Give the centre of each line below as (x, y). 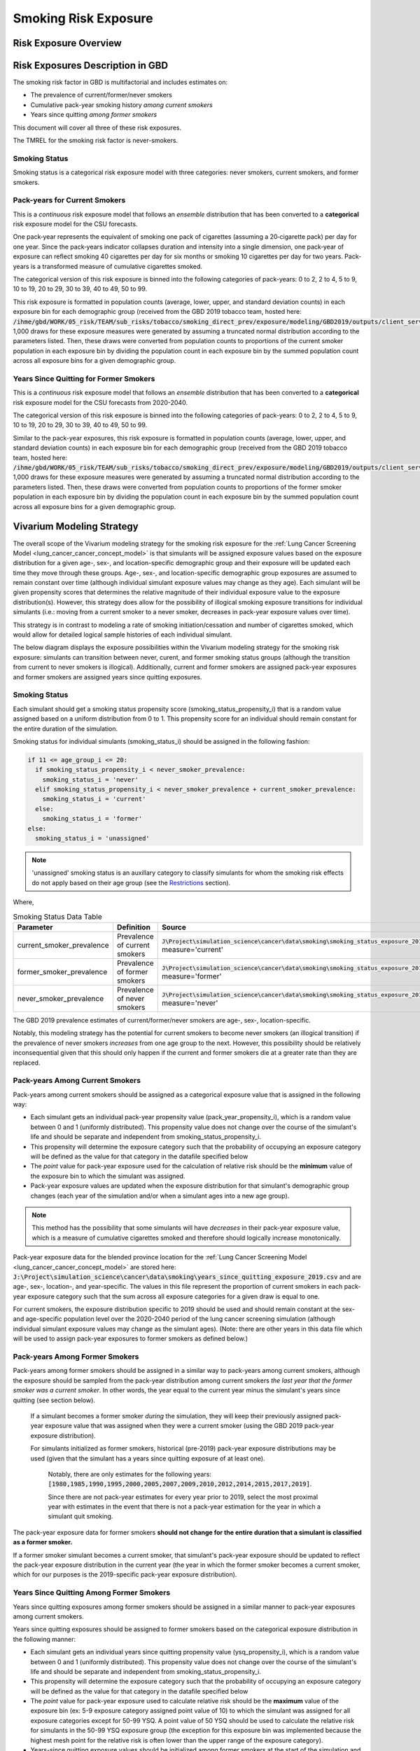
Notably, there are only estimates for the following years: (129, 1474)
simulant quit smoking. (80, 1516)
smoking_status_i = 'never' (91, 780)
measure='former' (191, 976)
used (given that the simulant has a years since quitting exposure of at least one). (148, 1458)
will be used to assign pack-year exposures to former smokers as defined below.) (131, 1338)
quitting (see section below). (54, 1400)
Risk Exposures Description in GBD (90, 65)
